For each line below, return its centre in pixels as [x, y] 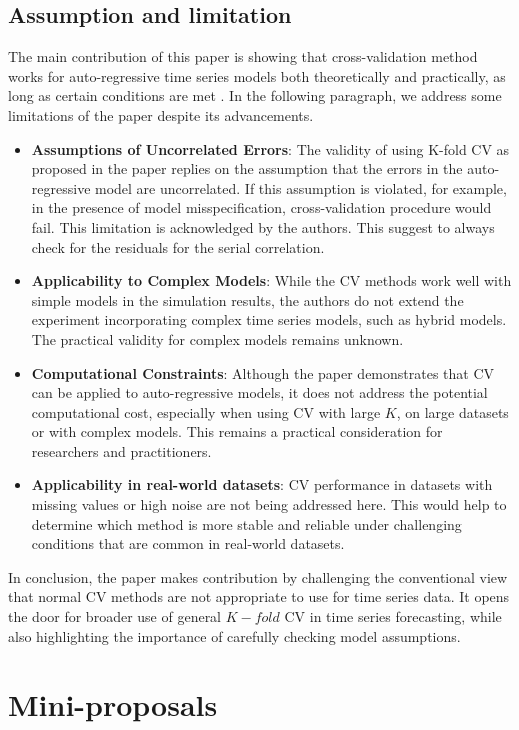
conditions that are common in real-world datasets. [188, 543]
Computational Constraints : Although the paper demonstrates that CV [263, 372]
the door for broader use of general [115, 616]
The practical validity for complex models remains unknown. [217, 338]
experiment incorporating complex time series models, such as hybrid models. [269, 319]
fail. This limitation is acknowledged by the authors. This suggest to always [263, 226]
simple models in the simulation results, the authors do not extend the [247, 299]
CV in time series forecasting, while [393, 616]
